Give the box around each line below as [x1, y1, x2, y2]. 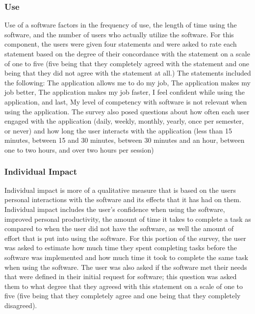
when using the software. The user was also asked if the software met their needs [4, 262, 247, 272]
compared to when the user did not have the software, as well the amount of [4, 223, 234, 234]
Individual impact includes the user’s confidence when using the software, [4, 204, 225, 214]
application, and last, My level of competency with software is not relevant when [4, 96, 247, 106]
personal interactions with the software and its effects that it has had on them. [4, 194, 241, 205]
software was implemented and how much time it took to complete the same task [4, 252, 248, 262]
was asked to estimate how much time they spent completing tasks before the [4, 242, 237, 253]
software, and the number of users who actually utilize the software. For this [4, 29, 234, 39]
